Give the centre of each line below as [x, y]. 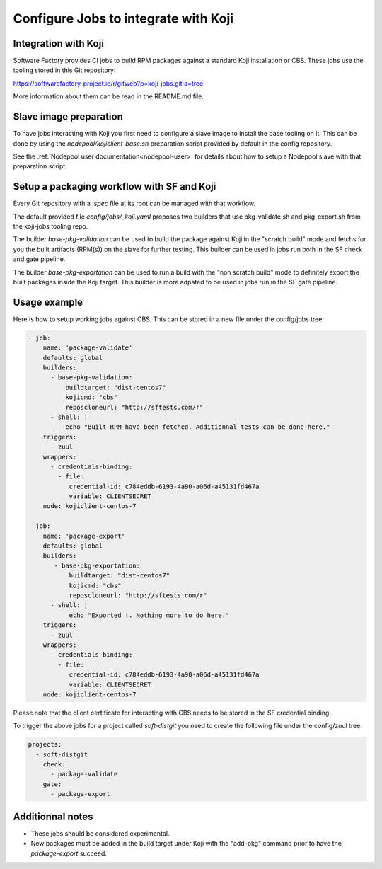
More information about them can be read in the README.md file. [109, 96]
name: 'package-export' [84, 536]
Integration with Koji [58, 44]
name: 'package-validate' [88, 348]
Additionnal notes [53, 816]
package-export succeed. [69, 853]
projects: [45, 744]
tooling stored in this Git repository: [64, 70]
